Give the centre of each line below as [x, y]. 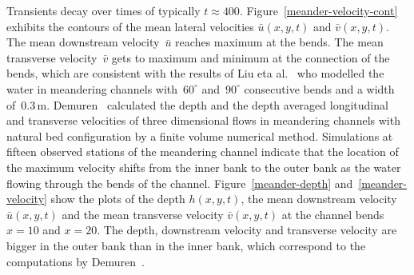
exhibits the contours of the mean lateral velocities [130, 26]
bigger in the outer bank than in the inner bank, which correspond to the [186, 245]
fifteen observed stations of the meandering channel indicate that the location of [203, 151]
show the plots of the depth [118, 199]
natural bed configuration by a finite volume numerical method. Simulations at [200, 136]
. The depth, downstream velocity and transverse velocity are [247, 230]
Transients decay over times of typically [103, 10]
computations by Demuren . [76, 261]
